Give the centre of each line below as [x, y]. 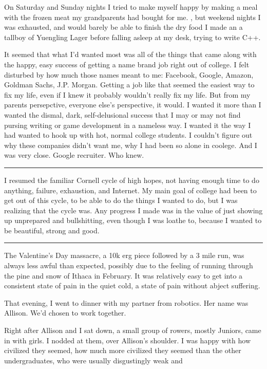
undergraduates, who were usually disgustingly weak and [93, 360]
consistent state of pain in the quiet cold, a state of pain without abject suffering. [132, 285]
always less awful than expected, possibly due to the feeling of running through [129, 265]
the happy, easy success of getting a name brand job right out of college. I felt [127, 64]
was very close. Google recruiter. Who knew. [74, 155]
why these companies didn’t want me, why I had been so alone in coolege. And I [131, 145]
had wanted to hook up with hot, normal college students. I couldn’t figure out [128, 135]
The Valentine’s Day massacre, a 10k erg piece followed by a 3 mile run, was [124, 255]
